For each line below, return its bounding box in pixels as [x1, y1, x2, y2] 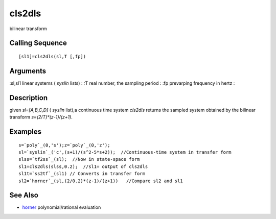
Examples [9, 127, 42, 136]
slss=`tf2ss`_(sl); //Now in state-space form [18, 156, 140, 162]
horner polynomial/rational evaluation [22, 204, 101, 210]
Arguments [9, 66, 47, 75]
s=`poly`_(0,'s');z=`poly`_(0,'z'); [18, 142, 110, 148]
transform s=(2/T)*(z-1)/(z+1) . [9, 114, 73, 120]
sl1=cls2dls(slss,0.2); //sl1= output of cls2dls [18, 163, 148, 169]
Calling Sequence [9, 39, 67, 47]
